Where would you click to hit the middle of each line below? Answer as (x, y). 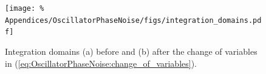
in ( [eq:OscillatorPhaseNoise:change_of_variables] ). (101, 63)
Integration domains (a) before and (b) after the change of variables (131, 51)
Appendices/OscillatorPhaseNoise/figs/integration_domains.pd (133, 20)
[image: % (25, 8)
